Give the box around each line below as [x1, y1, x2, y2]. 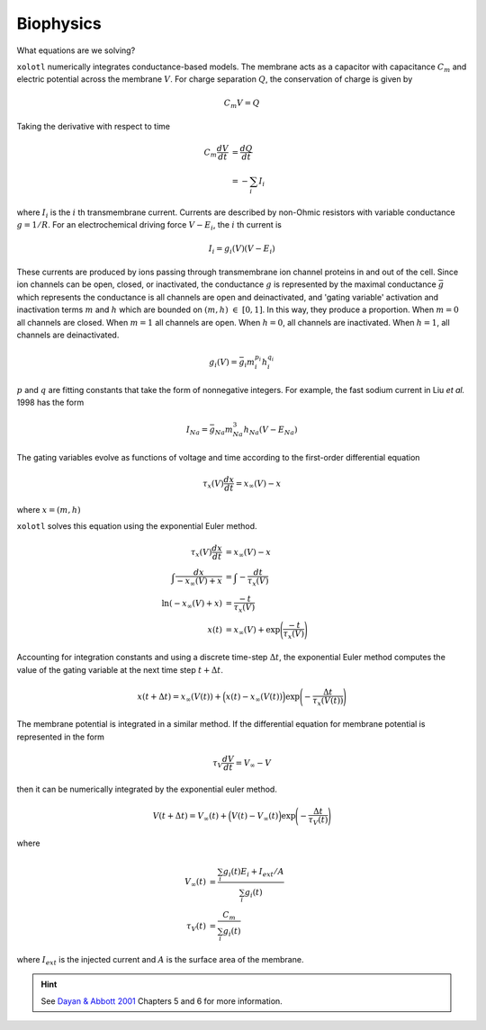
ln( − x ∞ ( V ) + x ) [161, 598, 223, 611]
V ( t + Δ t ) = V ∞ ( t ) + [152, 811, 228, 823]
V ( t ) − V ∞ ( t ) [230, 811, 279, 823]
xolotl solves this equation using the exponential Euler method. [16, 520, 257, 531]
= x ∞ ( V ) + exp [225, 625, 281, 637]
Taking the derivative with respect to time [16, 121, 171, 132]
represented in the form [16, 731, 105, 742]
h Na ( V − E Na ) [243, 425, 298, 436]
